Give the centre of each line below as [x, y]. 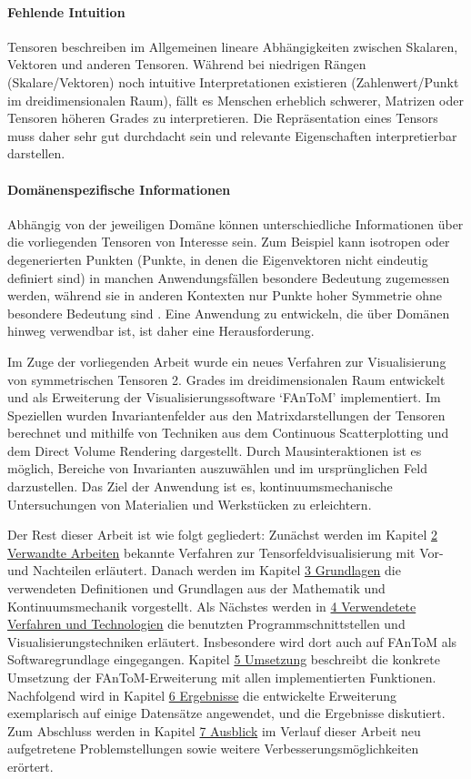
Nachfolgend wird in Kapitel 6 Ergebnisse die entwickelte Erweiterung [202, 695]
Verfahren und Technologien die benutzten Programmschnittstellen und [206, 624]
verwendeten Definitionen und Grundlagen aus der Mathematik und [196, 588]
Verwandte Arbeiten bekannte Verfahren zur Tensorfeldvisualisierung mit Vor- [225, 552]
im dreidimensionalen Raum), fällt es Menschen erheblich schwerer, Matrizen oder [235, 100]
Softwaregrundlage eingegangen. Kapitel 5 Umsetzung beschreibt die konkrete [224, 659]
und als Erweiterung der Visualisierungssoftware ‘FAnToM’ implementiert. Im [224, 397]
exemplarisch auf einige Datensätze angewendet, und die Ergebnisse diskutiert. [226, 713]
